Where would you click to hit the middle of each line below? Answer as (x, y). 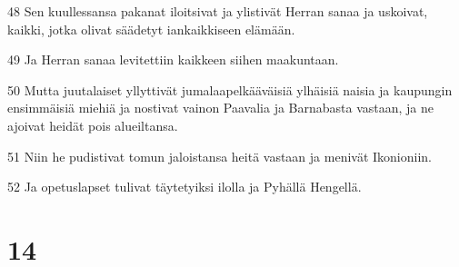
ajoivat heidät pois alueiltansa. (93, 125)
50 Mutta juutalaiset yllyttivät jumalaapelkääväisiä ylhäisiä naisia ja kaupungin (230, 89)
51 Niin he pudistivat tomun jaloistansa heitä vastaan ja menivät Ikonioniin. (220, 156)
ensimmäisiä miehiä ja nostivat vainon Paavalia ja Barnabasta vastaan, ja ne (221, 108)
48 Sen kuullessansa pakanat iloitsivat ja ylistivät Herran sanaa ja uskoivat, (218, 11)
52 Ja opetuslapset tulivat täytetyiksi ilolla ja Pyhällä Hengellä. (185, 187)
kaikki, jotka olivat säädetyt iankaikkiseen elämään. (151, 29)
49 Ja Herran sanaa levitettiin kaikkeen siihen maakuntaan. (173, 59)
